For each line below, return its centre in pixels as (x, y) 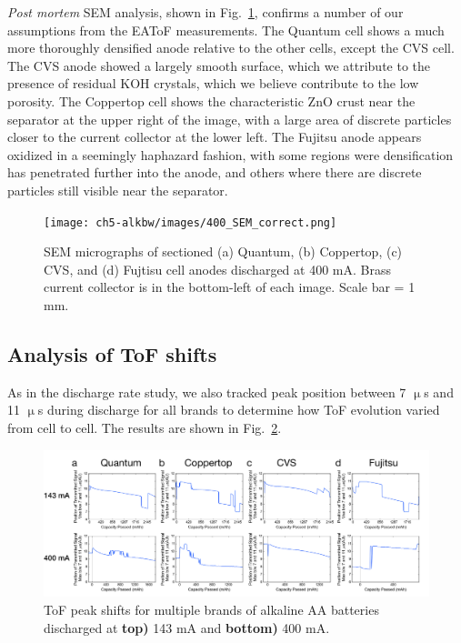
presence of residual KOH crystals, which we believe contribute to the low (213, 83)
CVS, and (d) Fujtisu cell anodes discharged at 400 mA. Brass (217, 269)
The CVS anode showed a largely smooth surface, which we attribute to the (219, 65)
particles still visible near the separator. (118, 190)
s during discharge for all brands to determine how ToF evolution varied (239, 410)
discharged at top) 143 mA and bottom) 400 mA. (187, 627)
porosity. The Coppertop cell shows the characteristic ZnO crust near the (211, 100)
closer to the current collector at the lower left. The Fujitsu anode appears (215, 137)
